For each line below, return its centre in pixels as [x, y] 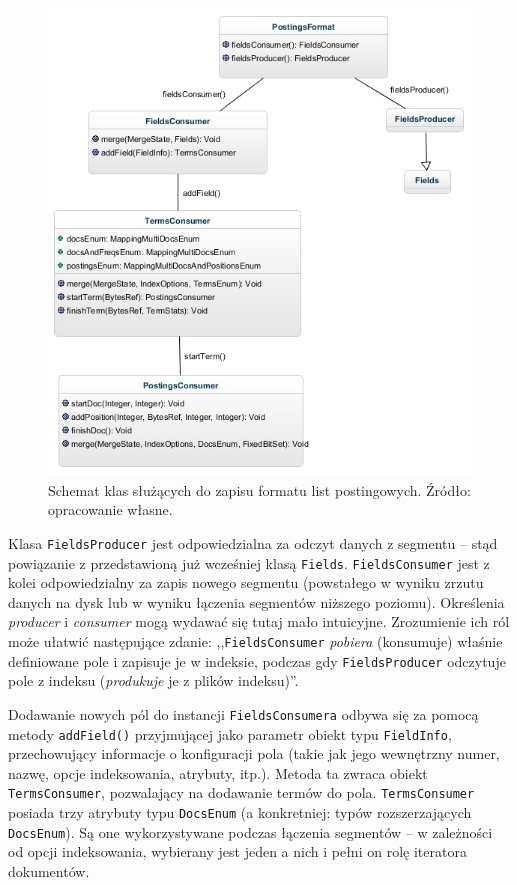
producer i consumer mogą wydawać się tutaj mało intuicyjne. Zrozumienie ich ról [259, 621]
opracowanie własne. [110, 509]
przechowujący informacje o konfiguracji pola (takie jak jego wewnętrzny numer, [254, 753]
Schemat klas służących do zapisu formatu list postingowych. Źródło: [259, 489]
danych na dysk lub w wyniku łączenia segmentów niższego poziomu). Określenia [256, 601]
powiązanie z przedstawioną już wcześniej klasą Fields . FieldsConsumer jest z [249, 562]
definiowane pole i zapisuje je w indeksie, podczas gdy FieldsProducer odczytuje [257, 660]
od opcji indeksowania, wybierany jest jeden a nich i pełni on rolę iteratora [237, 851]
